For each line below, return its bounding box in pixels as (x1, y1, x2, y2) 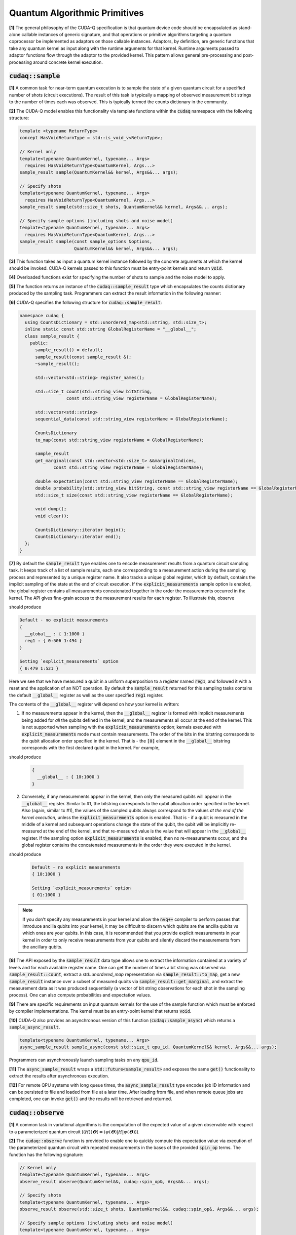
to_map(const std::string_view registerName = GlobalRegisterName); (35, 437, 205, 443)
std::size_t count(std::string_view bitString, (35, 388, 152, 394)
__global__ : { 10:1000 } (37, 774, 100, 780)
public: (30, 340, 49, 346)
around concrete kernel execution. (33, 59, 103, 65)
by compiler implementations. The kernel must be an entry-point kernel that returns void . (9, 1008, 192, 1014)
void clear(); (35, 513, 69, 519)
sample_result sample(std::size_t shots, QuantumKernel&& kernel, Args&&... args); (19, 204, 228, 210)
